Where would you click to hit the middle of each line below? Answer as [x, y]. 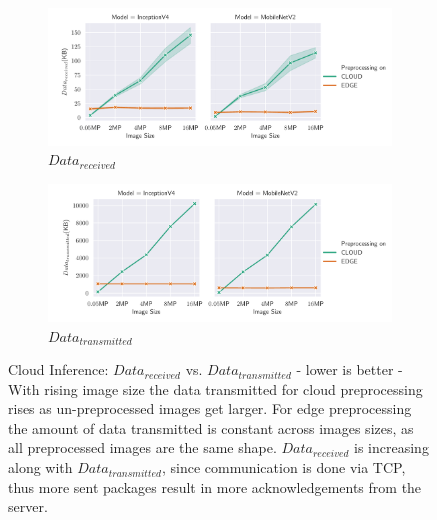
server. [28, 506]
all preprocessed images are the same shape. [142, 447]
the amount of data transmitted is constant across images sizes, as [211, 427]
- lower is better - [349, 369]
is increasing [391, 447]
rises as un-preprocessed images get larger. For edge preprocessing [210, 408]
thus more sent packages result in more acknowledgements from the [215, 486]
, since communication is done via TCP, [283, 467]
